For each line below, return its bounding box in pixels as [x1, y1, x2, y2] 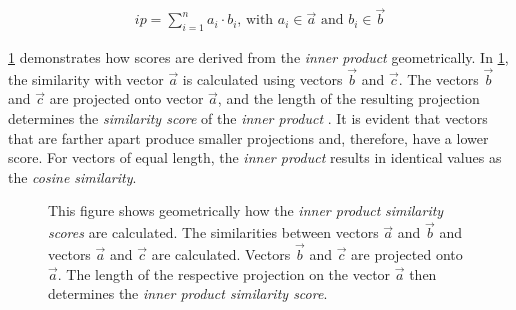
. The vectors [398, 68, 479, 89]
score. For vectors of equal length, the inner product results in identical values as [8, 147, 502, 168]
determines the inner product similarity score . [48, 283, 328, 304]
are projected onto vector [49, 88, 204, 109]
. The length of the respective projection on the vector [57, 263, 391, 284]
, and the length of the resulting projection [217, 88, 480, 109]
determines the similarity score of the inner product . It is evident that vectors [8, 108, 488, 129]
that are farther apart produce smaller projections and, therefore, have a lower [8, 127, 489, 148]
